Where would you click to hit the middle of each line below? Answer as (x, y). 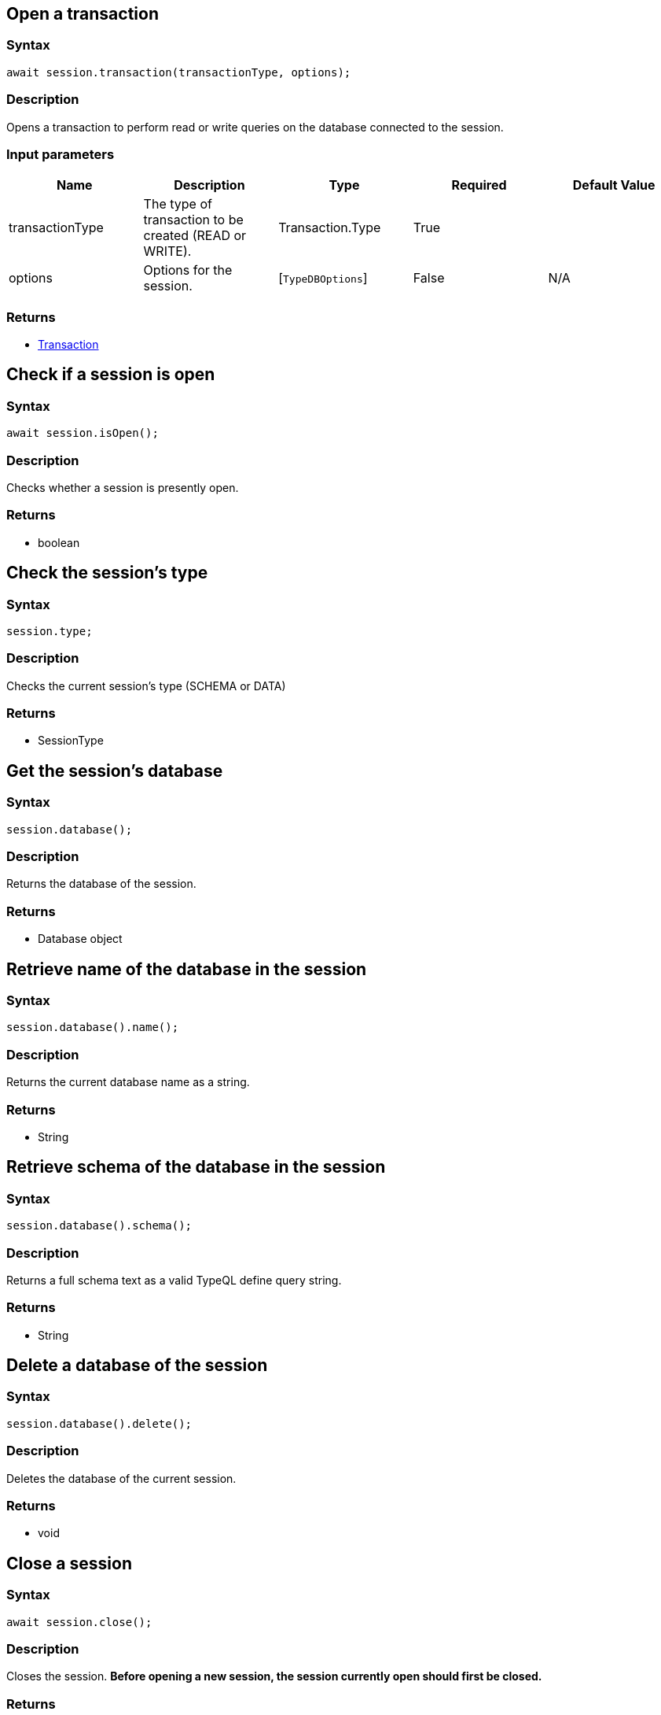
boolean (59, 542)
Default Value (614, 185)
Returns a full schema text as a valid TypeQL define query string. (174, 1280)
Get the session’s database (115, 771)
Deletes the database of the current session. (121, 1478)
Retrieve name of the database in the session (187, 969)
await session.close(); (79, 1622)
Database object (80, 939)
